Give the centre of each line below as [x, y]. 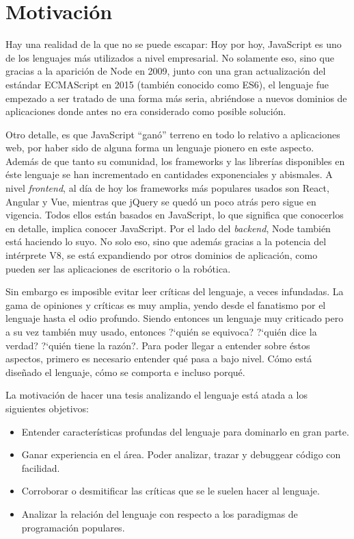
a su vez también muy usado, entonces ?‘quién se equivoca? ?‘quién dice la [161, 331]
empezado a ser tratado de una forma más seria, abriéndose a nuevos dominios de [176, 98]
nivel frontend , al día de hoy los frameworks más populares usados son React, [167, 188]
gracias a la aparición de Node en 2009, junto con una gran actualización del [166, 71]
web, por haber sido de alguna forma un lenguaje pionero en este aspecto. [160, 148]
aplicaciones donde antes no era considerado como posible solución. [146, 111]
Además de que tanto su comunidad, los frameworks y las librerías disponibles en [175, 161]
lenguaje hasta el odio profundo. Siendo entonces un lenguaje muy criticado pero [175, 318]
